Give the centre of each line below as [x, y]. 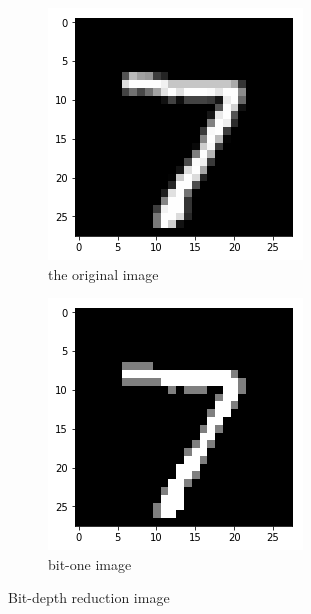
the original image [103, 273]
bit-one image [90, 563]
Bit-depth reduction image [89, 597]
